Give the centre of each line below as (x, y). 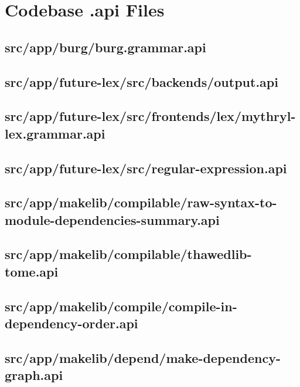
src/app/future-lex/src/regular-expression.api (146, 168)
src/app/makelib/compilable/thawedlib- (128, 254)
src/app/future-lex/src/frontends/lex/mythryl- (150, 116)
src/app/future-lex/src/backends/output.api (142, 81)
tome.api (32, 271)
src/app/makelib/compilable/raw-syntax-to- (141, 202)
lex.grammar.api (55, 133)
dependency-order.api (71, 323)
